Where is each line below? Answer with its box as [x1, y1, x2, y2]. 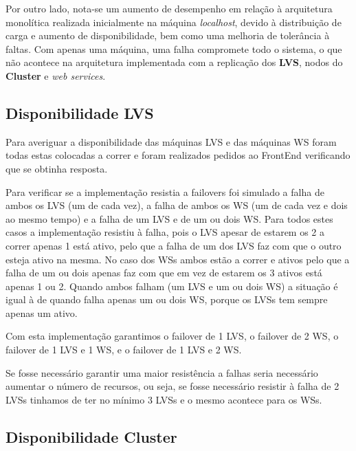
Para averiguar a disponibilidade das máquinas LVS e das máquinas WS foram [5, 134, 337, 148]
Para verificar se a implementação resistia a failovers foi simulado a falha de [5, 184, 324, 199]
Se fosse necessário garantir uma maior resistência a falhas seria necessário [5, 365, 318, 379]
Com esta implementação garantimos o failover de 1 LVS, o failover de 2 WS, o [5, 329, 339, 343]
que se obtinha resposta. [5, 161, 108, 175]
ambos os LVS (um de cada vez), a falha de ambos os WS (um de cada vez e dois [5, 198, 348, 212]
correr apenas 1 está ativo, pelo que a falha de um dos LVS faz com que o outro [5, 238, 342, 252]
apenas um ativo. [5, 305, 78, 320]
